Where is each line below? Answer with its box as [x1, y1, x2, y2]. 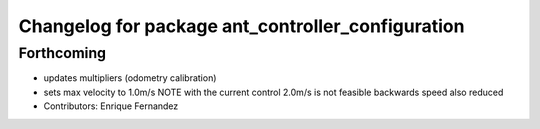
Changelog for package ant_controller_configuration [18, 15, 465, 37]
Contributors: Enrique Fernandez [43, 100, 179, 112]
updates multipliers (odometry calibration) [43, 72, 217, 84]
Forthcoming [18, 44, 107, 62]
